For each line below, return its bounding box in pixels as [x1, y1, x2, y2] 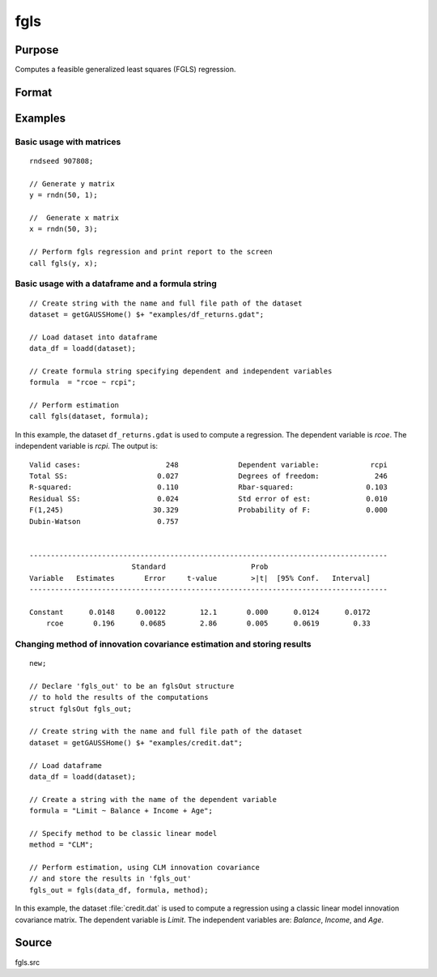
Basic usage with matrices [15, 136, 121, 147]
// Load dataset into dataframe [29, 332, 158, 342]
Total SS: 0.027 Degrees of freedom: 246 [29, 471, 388, 480]
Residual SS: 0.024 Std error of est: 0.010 [29, 494, 388, 503]
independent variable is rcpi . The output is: [15, 442, 158, 451]
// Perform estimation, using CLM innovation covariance [29, 863, 261, 872]
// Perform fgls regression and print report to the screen [29, 247, 273, 257]
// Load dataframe [29, 761, 103, 770]
